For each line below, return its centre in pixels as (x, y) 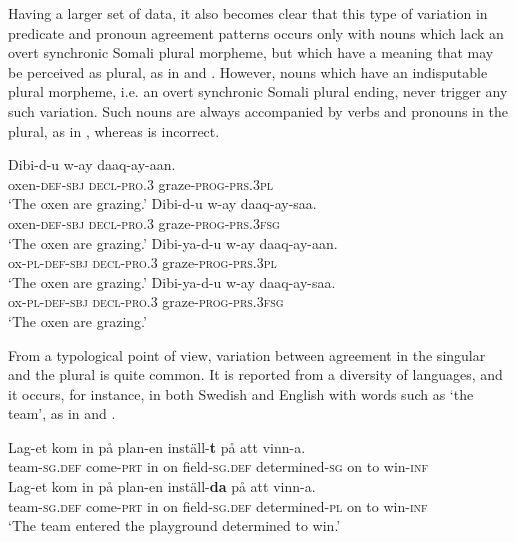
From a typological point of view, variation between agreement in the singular (247, 354)
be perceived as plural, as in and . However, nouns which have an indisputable (248, 71)
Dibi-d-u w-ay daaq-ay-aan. (92, 164)
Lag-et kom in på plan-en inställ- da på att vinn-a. (162, 486)
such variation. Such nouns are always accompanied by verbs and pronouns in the (258, 110)
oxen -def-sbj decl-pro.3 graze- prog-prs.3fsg (144, 222)
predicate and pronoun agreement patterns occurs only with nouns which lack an (256, 32)
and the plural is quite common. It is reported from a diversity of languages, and (255, 374)
